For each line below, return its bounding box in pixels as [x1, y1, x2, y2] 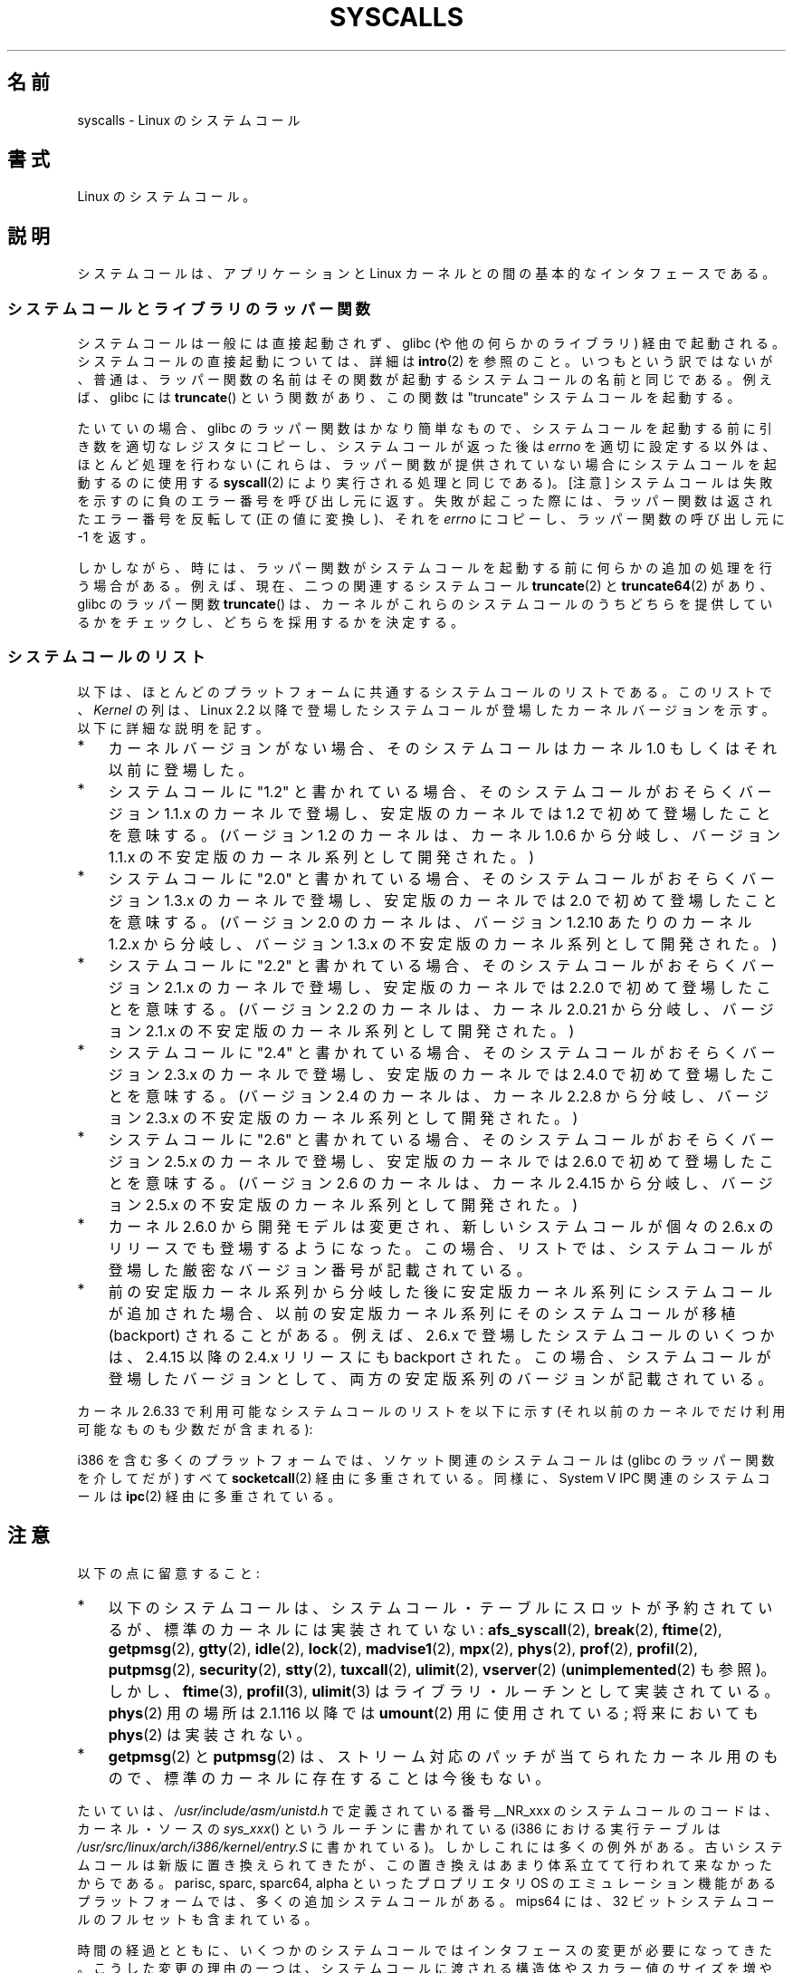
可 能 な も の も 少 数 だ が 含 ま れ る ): [77, 1420, 313, 1437]
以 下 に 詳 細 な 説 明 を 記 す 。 [77, 719, 269, 736]
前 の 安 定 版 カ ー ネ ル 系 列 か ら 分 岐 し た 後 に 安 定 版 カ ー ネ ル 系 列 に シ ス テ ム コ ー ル [108, 1282, 773, 1301]
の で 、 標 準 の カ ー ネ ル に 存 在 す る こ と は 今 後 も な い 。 [108, 1768, 550, 1787]
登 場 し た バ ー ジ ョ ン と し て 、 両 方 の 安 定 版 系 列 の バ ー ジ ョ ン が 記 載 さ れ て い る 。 [108, 1369, 773, 1388]
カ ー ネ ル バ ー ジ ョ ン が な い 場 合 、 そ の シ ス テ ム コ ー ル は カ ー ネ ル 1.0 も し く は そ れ [108, 738, 778, 757]
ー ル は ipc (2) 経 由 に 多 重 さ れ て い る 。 [77, 1487, 341, 1504]
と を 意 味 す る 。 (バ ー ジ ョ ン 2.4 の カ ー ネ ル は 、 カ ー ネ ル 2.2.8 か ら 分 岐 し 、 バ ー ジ [108, 1086, 769, 1105]
